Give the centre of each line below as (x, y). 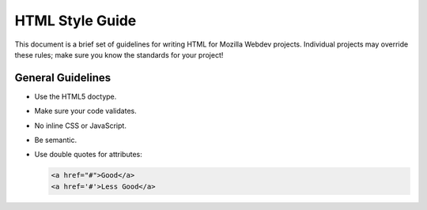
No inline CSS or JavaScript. (80, 126)
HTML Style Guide (76, 21)
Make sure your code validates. (86, 111)
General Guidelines (62, 78)
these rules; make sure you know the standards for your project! (119, 54)
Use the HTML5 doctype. (76, 96)
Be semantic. (56, 140)
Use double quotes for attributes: (88, 155)
